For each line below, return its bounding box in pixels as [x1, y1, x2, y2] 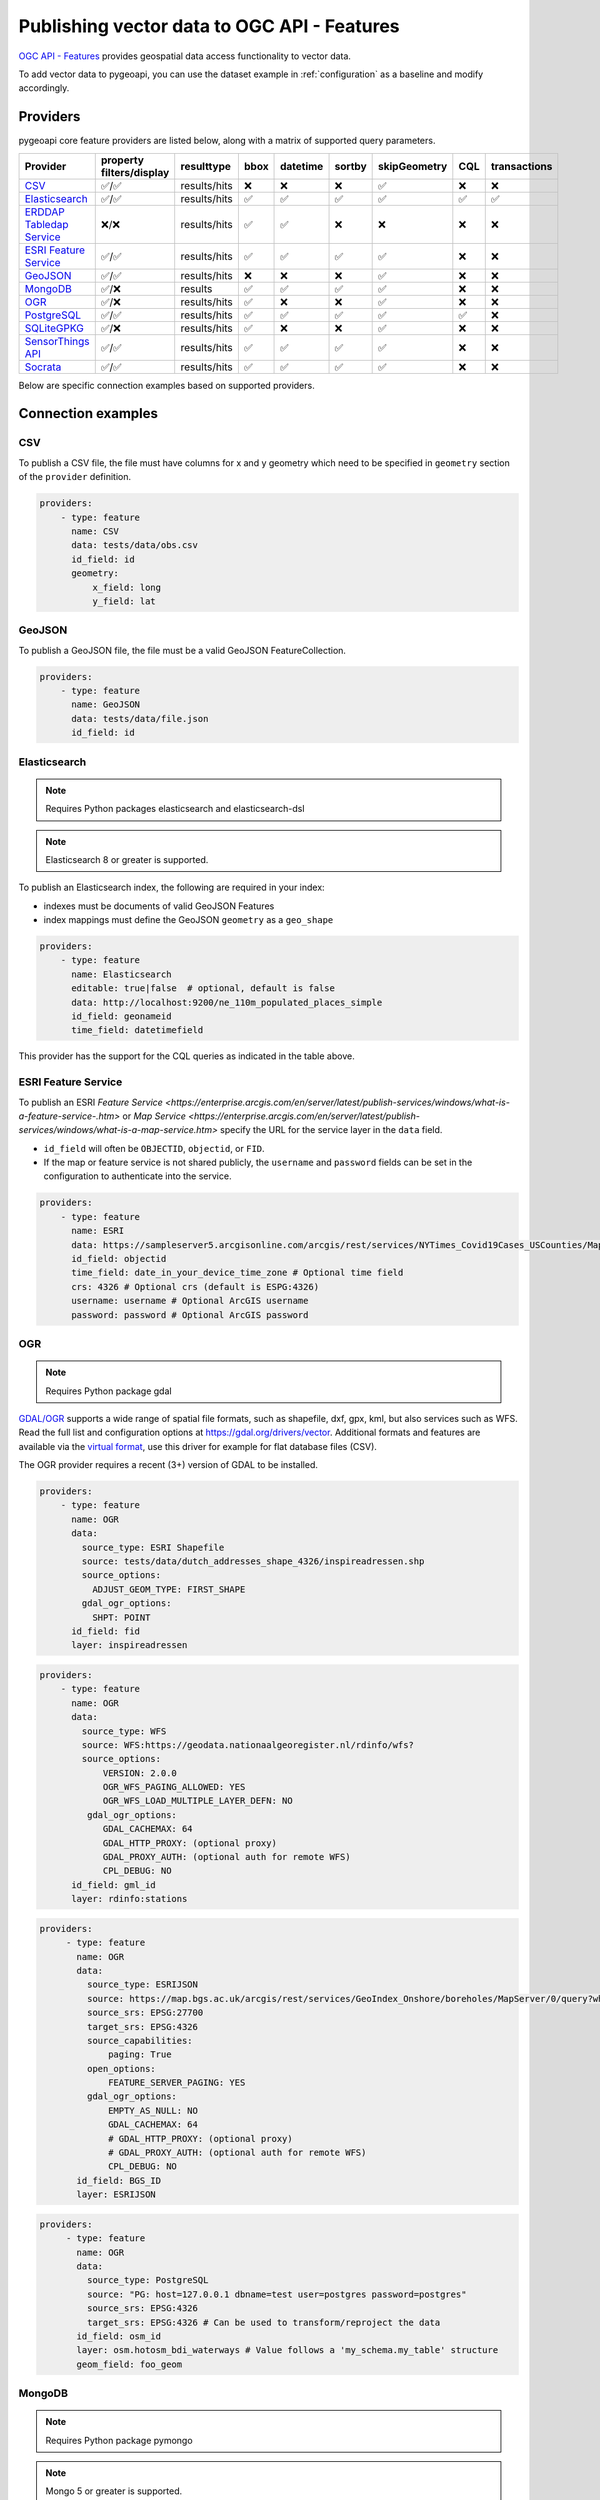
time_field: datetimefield [71, 1025, 204, 1036]
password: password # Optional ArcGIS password [71, 1309, 309, 1320]
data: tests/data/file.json [71, 713, 209, 724]
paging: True [108, 2049, 172, 2060]
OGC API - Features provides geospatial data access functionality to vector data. [18, 50, 352, 62]
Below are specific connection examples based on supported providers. [18, 379, 315, 391]
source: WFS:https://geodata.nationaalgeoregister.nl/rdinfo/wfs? [81, 1739, 415, 1750]
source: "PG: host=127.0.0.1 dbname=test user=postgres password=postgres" [86, 2288, 467, 2300]
